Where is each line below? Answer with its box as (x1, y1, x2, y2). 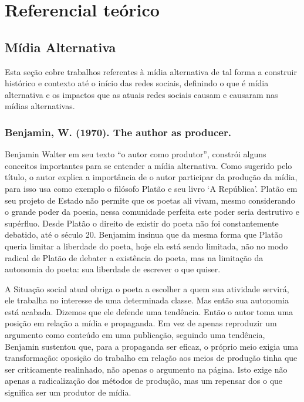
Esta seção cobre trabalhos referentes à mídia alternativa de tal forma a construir (5, 65, 297, 77)
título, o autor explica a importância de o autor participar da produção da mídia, (5, 171, 298, 183)
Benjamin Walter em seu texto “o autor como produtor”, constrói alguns (5, 148, 266, 160)
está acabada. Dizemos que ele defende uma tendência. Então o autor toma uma (5, 305, 293, 317)
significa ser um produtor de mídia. (5, 386, 131, 398)
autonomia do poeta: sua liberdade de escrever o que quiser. (5, 263, 221, 275)
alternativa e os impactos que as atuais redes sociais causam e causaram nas (5, 88, 278, 100)
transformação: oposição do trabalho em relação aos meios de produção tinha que (5, 352, 298, 364)
